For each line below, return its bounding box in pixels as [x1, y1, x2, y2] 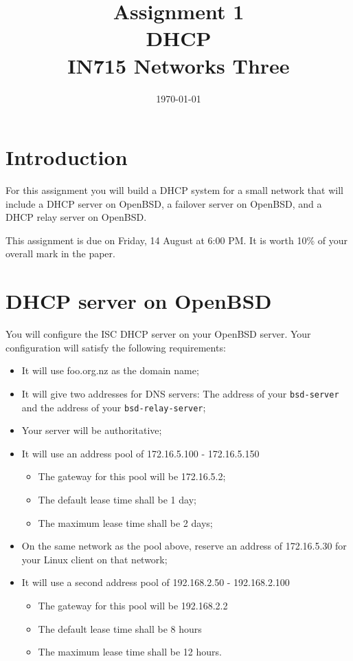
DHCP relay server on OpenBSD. [5, 210, 147, 224]
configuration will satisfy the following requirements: [5, 340, 226, 354]
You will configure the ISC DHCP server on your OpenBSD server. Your [5, 327, 311, 341]
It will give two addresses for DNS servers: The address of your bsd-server [21, 386, 339, 400]
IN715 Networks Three [67, 51, 290, 79]
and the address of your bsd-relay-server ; [21, 400, 206, 414]
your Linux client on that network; [21, 552, 168, 566]
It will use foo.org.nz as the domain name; [21, 363, 199, 378]
